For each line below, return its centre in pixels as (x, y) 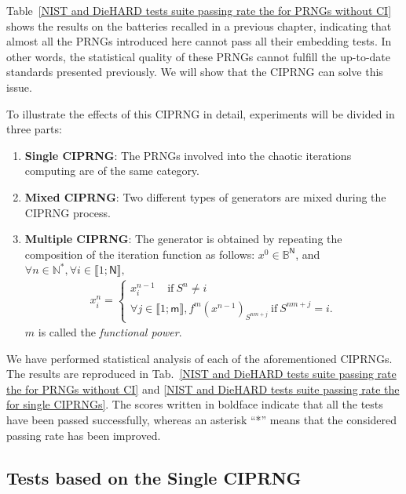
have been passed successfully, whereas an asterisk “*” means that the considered (202, 420)
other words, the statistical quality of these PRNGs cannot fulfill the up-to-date (199, 56)
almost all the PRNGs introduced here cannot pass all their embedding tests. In (199, 41)
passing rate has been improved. (84, 435)
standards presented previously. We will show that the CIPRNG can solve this (195, 72)
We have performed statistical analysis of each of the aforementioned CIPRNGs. (199, 358)
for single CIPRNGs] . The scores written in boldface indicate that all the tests (195, 404)
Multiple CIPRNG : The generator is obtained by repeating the (183, 239)
